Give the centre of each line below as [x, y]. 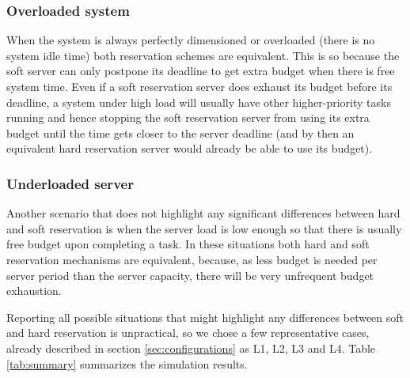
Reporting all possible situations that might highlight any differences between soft [205, 317]
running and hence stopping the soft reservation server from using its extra [188, 117]
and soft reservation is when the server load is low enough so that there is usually [204, 228]
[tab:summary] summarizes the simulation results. [127, 363]
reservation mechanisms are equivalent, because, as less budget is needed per [192, 259]
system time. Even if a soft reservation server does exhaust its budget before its [199, 86]
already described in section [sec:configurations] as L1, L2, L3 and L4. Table [191, 348]
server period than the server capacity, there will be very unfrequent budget [190, 275]
